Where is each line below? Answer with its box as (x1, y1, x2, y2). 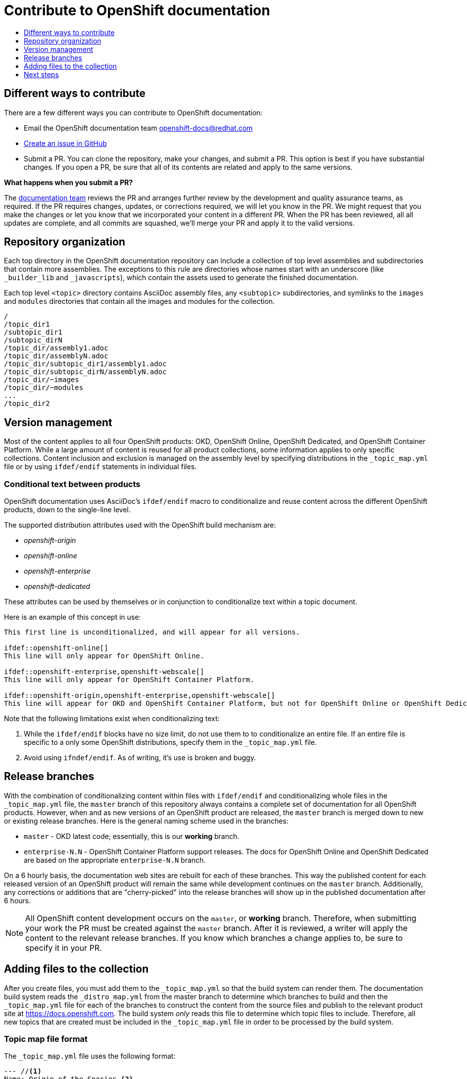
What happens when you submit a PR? (4, 178, 133, 187)
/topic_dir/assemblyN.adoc (4, 352, 108, 360)
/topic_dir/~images (4, 376, 79, 384)
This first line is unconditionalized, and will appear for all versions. (4, 628, 300, 637)
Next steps (24, 70, 59, 79)
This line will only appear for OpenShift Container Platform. (4, 676, 254, 684)
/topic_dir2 (4, 399, 50, 408)
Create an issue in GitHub (24, 139, 107, 147)
